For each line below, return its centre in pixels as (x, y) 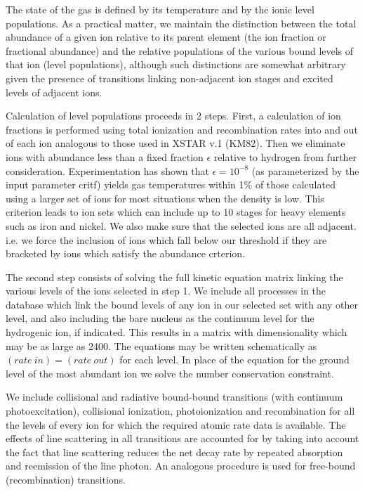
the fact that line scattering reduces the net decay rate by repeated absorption (174, 452)
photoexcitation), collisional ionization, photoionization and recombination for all (180, 411)
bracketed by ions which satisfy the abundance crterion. (126, 253)
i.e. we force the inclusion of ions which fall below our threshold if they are (166, 239)
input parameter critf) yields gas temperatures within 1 (125, 184)
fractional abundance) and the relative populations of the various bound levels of (180, 50)
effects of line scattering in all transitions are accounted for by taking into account (182, 438)
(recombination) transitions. (66, 479)
